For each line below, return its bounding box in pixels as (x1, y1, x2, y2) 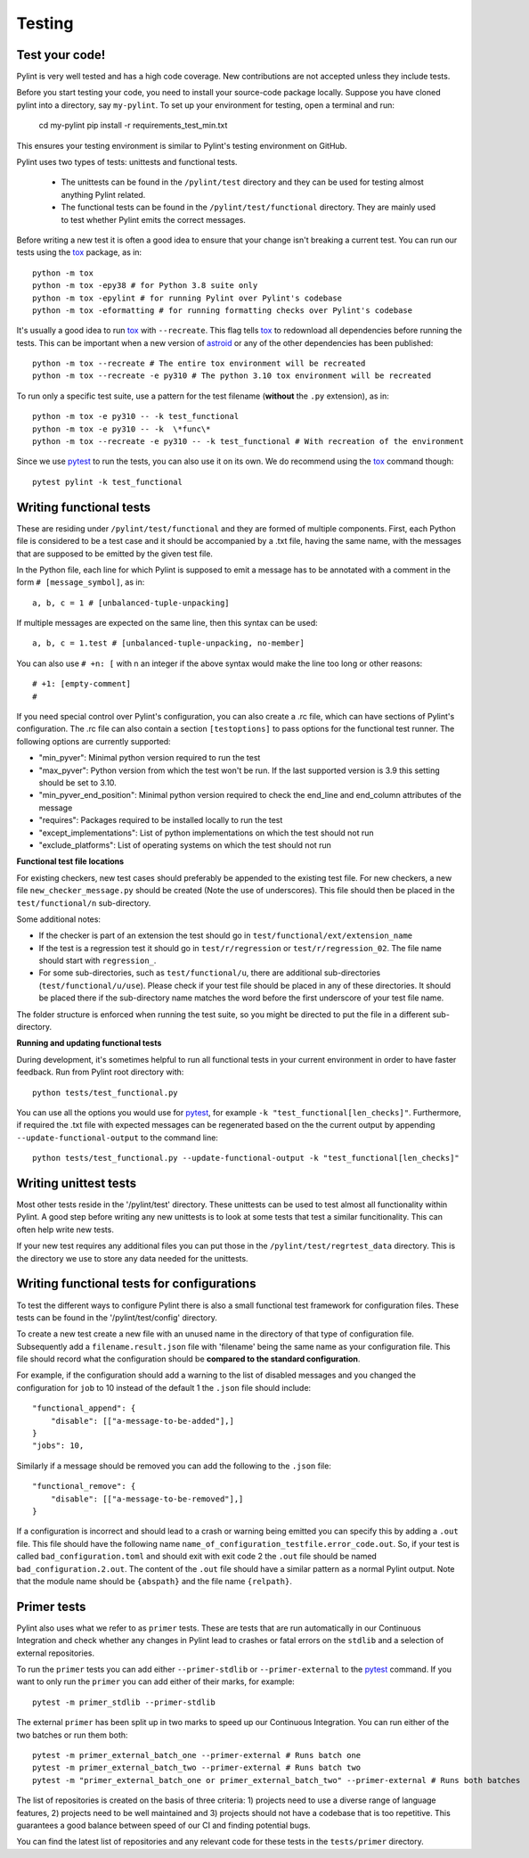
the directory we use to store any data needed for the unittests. (16, 1253, 248, 1263)
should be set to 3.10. (38, 777, 118, 788)
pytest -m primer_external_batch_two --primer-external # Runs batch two (32, 1763, 362, 1773)
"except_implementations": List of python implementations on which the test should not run (38, 827, 374, 838)
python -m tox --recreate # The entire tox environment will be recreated (32, 358, 366, 369)
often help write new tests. (16, 1224, 115, 1235)
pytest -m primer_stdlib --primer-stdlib (32, 1697, 216, 1707)
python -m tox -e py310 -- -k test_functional (32, 411, 240, 422)
